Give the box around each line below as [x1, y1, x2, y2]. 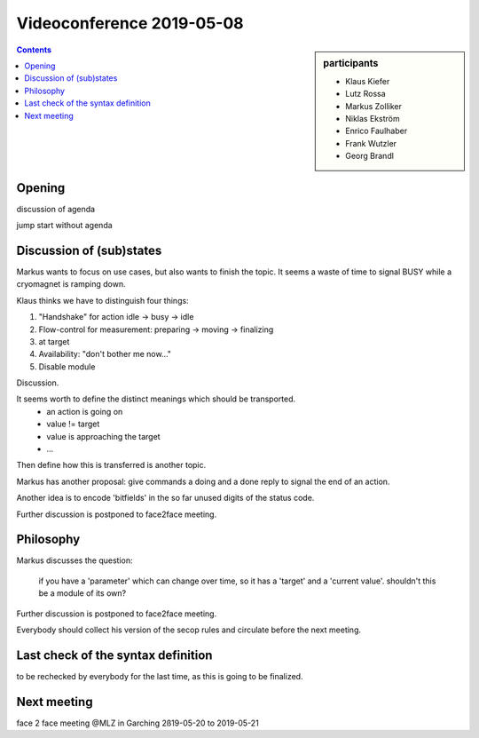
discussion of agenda [16, 203, 96, 214]
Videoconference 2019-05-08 [16, 13, 244, 33]
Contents [16, 44, 52, 55]
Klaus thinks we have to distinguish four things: [16, 295, 190, 306]
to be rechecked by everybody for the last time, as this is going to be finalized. [16, 671, 303, 681]
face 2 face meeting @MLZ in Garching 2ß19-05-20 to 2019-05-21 [16, 718, 259, 728]
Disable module [38, 361, 96, 372]
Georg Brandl [345, 151, 395, 162]
